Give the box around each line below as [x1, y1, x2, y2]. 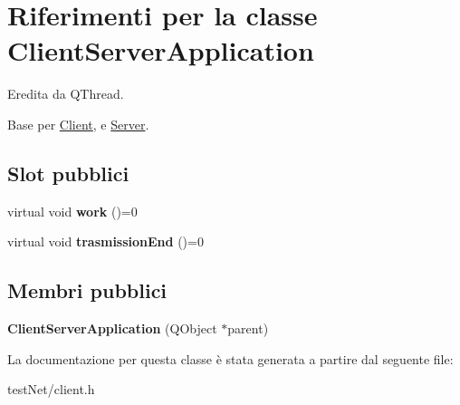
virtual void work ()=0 [7, 201, 138, 220]
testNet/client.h [7, 380, 95, 399]
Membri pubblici [7, 276, 168, 304]
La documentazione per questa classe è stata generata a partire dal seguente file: [7, 349, 454, 368]
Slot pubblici [7, 159, 129, 187]
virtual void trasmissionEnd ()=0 [7, 232, 204, 251]
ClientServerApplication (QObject [7, 319, 217, 338]
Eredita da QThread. [7, 84, 124, 103]
